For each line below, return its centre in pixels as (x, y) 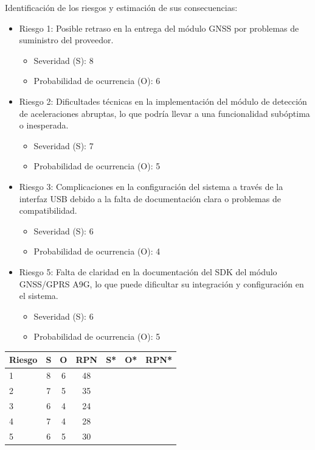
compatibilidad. (48, 210)
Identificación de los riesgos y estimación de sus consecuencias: (121, 7)
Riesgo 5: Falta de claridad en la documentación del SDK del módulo (148, 271)
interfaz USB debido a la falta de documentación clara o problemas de (150, 198)
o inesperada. (44, 125)
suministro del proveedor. (66, 40)
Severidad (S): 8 (64, 60)
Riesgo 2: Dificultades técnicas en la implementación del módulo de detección (163, 101)
